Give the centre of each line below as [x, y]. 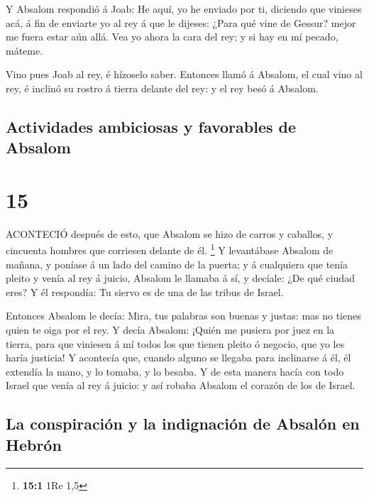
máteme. [24, 50]
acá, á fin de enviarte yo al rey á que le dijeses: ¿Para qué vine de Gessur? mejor [181, 22]
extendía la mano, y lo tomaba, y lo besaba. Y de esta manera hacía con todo [175, 371]
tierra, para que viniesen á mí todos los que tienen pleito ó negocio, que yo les [175, 343]
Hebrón [34, 444]
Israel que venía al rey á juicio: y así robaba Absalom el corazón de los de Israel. [181, 385]
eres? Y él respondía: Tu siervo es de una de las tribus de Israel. [145, 291]
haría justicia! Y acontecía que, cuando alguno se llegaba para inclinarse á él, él [178, 357]
